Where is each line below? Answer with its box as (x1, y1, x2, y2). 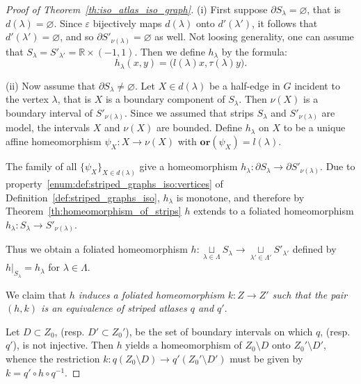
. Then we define (134, 44, 205, 58)
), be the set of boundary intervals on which (125, 324, 313, 338)
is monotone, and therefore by (176, 190, 305, 204)
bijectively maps (93, 15, 162, 30)
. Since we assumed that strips (125, 105, 254, 119)
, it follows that (252, 15, 318, 30)
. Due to (320, 159, 355, 174)
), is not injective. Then (13, 337, 113, 352)
